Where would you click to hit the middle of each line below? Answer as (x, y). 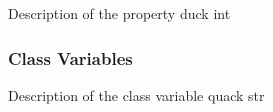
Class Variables (70, 57)
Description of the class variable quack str (136, 94)
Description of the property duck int (119, 13)
